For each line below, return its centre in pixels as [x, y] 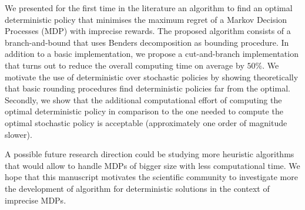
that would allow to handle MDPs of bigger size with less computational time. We [152, 165]
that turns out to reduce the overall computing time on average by [125, 65]
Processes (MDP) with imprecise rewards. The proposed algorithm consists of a [148, 31]
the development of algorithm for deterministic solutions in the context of [137, 188]
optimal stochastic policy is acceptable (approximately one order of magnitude [146, 122]
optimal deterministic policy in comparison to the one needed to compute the [144, 111]
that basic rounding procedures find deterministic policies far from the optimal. [148, 88]
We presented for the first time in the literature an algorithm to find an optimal [149, 8]
